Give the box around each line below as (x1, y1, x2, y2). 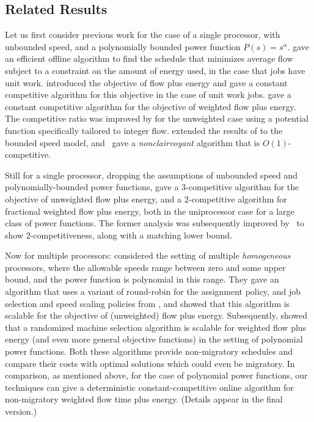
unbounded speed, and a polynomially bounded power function (5, 40, 241, 53)
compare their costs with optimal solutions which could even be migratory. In (5, 357, 295, 369)
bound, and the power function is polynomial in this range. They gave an (5, 273, 279, 286)
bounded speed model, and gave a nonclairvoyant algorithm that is (5, 136, 260, 149)
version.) (5, 405, 37, 418)
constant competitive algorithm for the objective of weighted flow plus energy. (5, 100, 296, 113)
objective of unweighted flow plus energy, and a (5, 192, 182, 205)
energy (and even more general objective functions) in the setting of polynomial (5, 333, 303, 346)
